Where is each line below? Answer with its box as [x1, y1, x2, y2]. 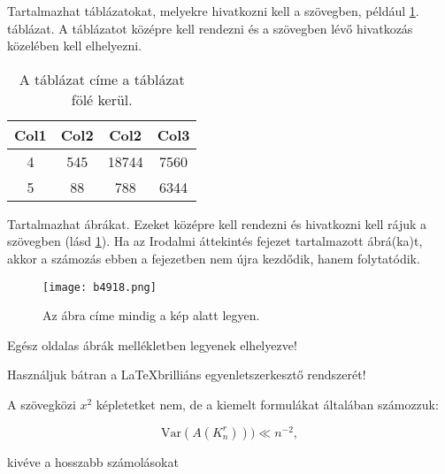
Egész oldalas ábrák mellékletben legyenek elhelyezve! [7, 335, 297, 354]
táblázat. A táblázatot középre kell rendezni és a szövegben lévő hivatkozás [7, 19, 413, 37]
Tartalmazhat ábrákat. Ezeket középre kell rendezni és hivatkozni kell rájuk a [7, 214, 427, 233]
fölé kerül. [71, 88, 133, 110]
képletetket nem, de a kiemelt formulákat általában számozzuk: [96, 395, 439, 413]
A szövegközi [7, 395, 76, 413]
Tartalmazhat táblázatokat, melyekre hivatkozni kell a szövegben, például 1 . [7, 2, 419, 19]
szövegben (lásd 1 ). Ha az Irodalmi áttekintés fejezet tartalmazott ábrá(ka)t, [7, 232, 423, 250]
